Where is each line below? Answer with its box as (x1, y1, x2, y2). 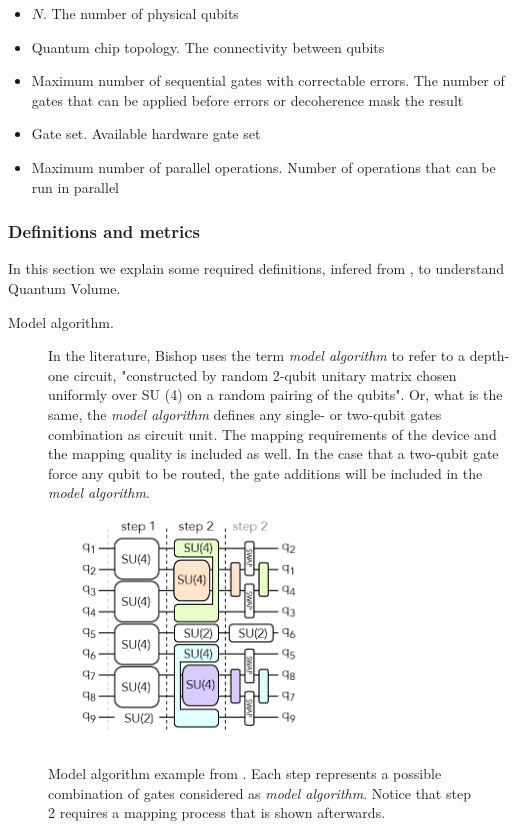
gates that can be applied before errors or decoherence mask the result (31, 89, 464, 110)
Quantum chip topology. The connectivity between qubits (31, 36, 385, 57)
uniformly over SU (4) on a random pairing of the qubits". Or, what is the (48, 384, 503, 405)
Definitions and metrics (8, 219, 200, 244)
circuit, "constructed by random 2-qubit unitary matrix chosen (73, 364, 457, 385)
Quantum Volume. (8, 277, 121, 298)
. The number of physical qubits (43, 3, 239, 23)
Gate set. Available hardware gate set (31, 123, 261, 144)
